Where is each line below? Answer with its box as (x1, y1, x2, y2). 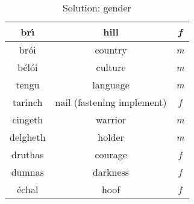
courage (95, 147, 127, 161)
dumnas (11, 165, 44, 179)
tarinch (13, 95, 43, 109)
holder (98, 130, 124, 144)
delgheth (10, 130, 46, 144)
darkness (92, 165, 130, 179)
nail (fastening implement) (55, 95, 167, 109)
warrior (95, 113, 127, 126)
